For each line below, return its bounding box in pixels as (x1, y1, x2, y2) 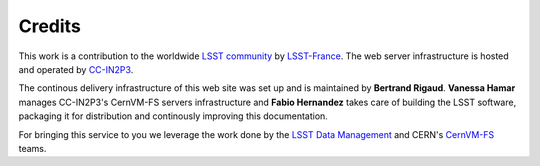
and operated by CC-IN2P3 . (18, 63, 134, 75)
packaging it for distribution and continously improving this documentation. (18, 110, 329, 122)
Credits (18, 15, 82, 37)
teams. (18, 142, 47, 154)
